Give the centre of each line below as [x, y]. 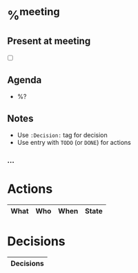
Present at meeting [49, 41]
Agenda [24, 80]
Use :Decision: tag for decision [62, 135]
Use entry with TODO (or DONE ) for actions [74, 143]
